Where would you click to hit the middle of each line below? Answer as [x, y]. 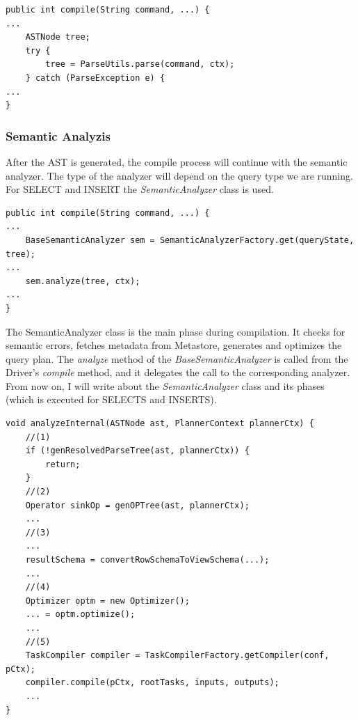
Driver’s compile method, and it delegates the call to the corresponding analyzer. [178, 372]
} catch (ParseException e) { [95, 78]
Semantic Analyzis [58, 135]
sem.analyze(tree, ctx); [83, 281]
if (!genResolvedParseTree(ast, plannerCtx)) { [137, 451]
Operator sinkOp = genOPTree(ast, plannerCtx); [137, 505]
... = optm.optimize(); [80, 615]
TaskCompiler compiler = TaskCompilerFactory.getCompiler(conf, [177, 656]
